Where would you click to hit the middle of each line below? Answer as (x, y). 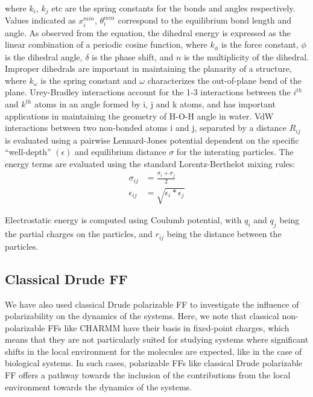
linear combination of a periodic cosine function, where (106, 44)
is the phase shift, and (133, 56)
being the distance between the (224, 234)
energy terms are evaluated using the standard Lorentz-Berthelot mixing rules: (150, 163)
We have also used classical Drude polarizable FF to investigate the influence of (152, 304)
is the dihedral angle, (44, 56)
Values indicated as (40, 20)
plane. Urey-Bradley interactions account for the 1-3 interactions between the (148, 92)
